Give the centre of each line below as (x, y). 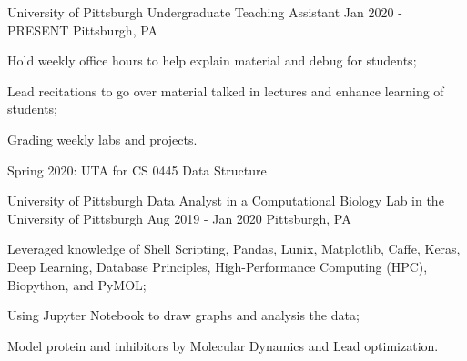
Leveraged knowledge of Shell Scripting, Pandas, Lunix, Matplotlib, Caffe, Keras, (234, 249)
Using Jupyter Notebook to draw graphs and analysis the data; (183, 315)
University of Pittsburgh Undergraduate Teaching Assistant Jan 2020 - (205, 12)
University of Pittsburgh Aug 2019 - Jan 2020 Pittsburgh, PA (179, 218)
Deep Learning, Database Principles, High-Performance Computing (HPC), (218, 266)
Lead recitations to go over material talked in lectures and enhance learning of (226, 90)
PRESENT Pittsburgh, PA (83, 30)
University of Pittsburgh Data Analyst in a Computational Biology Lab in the (226, 201)
